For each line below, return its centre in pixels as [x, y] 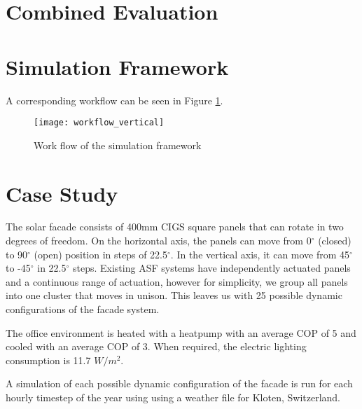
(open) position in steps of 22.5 [101, 254]
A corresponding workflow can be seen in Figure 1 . [114, 100]
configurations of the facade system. [83, 309]
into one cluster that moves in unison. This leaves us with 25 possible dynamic [174, 295]
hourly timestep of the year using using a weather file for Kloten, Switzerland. [173, 397]
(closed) [335, 241]
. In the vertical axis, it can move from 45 [260, 254]
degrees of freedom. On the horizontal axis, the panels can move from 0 [159, 241]
